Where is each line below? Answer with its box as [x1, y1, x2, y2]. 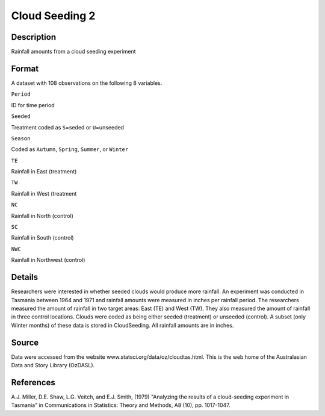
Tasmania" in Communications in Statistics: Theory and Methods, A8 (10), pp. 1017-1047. [11, 402, 231, 409]
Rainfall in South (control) [11, 234, 75, 241]
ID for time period [11, 101, 55, 108]
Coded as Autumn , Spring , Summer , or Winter [11, 146, 129, 153]
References [11, 377, 55, 388]
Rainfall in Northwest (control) [11, 256, 85, 264]
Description [11, 32, 57, 42]
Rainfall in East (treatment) [11, 168, 77, 175]
